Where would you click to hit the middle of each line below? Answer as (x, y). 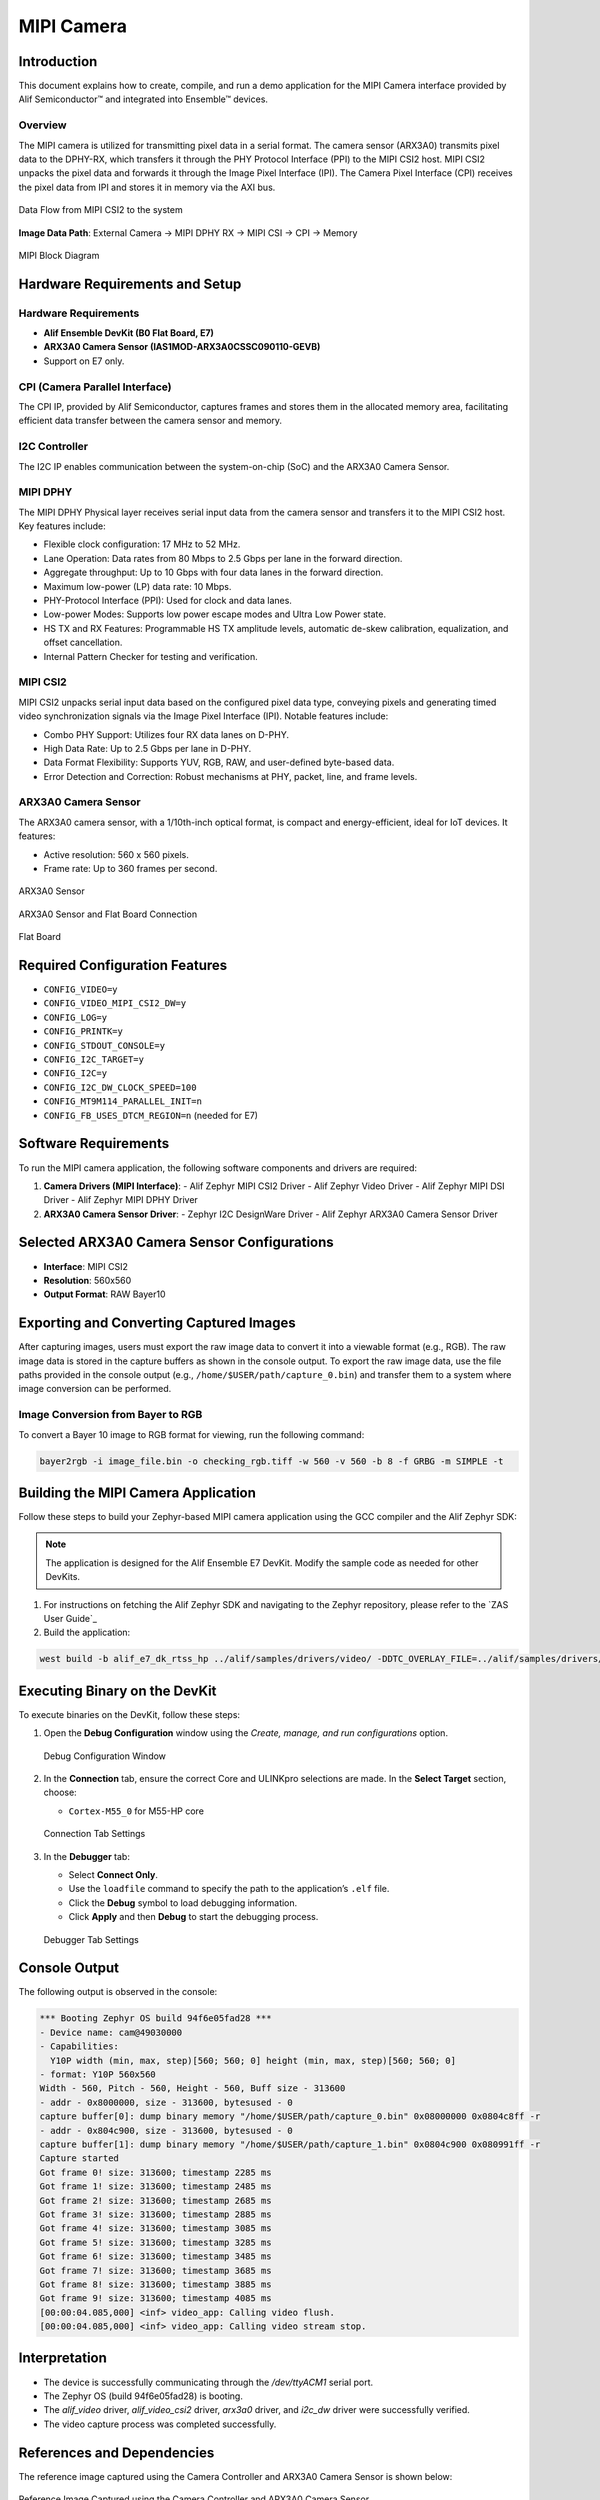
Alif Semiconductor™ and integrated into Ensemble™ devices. (143, 99)
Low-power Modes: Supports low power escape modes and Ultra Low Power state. (215, 614)
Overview (42, 125)
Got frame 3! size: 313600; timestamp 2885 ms (155, 2214)
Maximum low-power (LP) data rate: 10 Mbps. (137, 586)
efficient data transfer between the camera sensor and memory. (150, 421)
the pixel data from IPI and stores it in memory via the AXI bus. (147, 187)
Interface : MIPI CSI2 (86, 1266)
